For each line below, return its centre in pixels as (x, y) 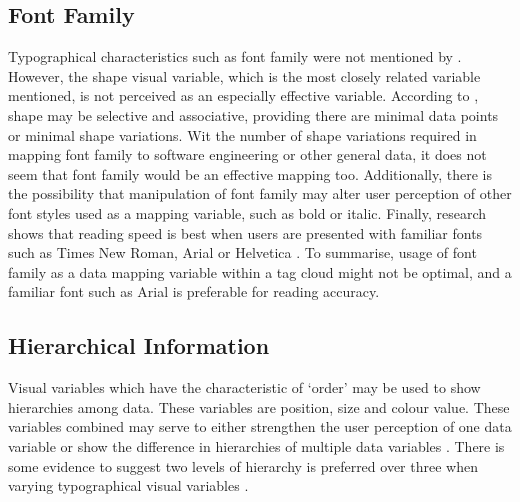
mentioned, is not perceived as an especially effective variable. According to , (243, 95)
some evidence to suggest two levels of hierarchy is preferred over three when (243, 465)
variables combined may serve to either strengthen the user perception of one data (260, 426)
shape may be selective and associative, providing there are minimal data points (253, 114)
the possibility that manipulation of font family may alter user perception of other (260, 193)
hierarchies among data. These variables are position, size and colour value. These (259, 406)
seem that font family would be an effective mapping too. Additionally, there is (250, 173)
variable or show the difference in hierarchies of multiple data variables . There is (256, 445)
